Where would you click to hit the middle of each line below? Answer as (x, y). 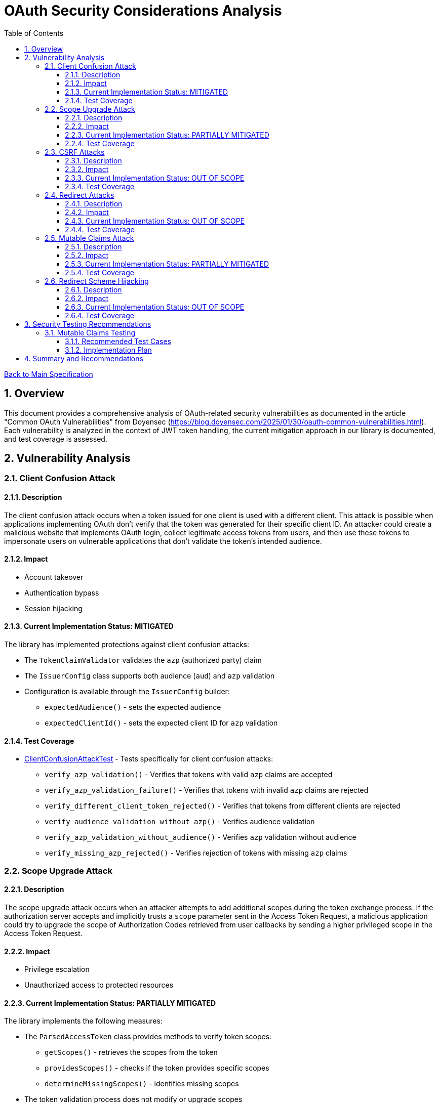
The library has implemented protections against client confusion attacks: (127, 645)
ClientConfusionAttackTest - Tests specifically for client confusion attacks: (149, 759)
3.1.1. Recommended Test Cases (118, 341)
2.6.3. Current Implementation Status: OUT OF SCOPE (155, 307)
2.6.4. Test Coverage (99, 315)
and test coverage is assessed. (56, 439)
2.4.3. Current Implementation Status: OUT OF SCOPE (155, 221)
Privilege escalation (57, 969)
